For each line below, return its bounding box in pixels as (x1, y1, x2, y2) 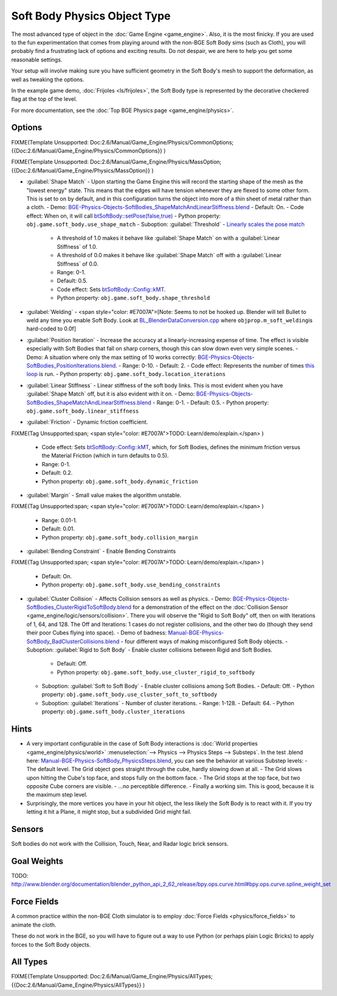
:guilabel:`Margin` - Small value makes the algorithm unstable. (26, 491, 182, 499)
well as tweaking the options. (11, 76, 85, 83)
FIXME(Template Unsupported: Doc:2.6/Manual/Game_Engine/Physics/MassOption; (11, 158, 222, 166)
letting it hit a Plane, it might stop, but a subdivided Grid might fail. (26, 808, 192, 816)
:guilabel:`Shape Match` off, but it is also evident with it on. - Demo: (26, 390, 195, 397)
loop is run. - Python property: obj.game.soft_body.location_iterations (26, 371, 226, 378)
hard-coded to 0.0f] (26, 325, 76, 332)
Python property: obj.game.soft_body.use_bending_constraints (41, 581, 221, 588)
